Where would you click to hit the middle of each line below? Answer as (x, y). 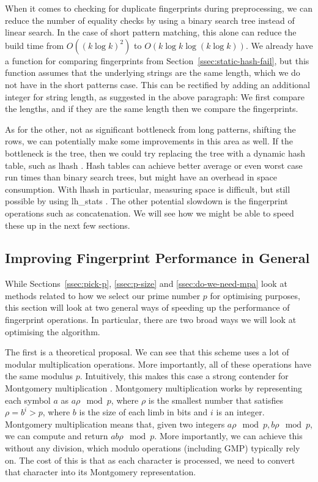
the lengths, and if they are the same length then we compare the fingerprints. (152, 109)
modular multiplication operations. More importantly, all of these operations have (158, 364)
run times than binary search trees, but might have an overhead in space (141, 177)
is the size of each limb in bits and (143, 412)
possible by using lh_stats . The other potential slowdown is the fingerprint (147, 201)
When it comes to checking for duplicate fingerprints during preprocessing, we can (159, 8)
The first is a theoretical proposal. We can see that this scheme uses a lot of (147, 352)
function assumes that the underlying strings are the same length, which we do (153, 72)
